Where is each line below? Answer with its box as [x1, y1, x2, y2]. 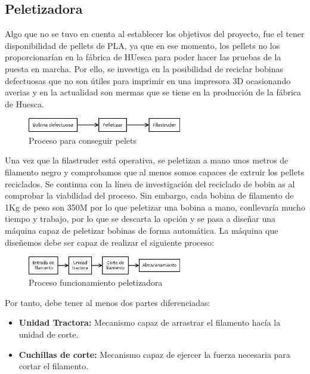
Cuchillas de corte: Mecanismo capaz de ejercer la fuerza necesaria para [18, 348, 290, 360]
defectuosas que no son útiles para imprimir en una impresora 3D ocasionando [5, 74, 291, 86]
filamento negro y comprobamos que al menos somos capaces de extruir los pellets [5, 166, 304, 178]
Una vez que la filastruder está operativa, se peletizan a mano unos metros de [5, 154, 289, 166]
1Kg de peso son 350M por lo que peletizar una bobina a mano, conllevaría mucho [5, 200, 305, 213]
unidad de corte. [18, 328, 79, 340]
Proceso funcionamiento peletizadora [29, 276, 163, 289]
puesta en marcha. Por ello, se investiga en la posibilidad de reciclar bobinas [5, 62, 284, 75]
